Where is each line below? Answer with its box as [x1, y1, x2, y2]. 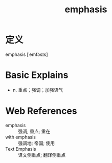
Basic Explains [5, 69, 69, 81]
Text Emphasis [5, 146, 36, 152]
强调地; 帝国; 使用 [18, 140, 55, 146]
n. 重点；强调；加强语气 [12, 87, 63, 93]
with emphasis [5, 134, 36, 140]
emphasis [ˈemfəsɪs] [5, 51, 48, 57]
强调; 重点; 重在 [18, 128, 51, 134]
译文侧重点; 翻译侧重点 [18, 152, 66, 158]
